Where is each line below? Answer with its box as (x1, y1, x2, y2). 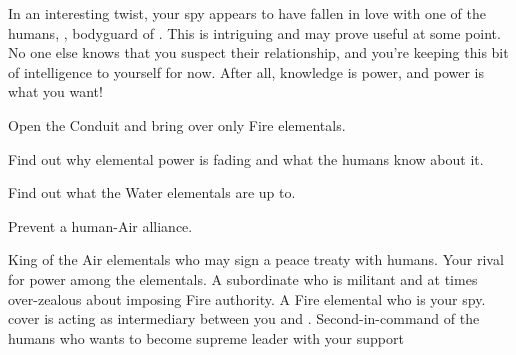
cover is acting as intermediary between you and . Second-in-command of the (8, 308, 480, 329)
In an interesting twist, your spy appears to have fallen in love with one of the (8, 3, 486, 23)
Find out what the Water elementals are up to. (8, 182, 296, 203)
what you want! (8, 81, 103, 102)
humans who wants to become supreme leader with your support (8, 327, 404, 348)
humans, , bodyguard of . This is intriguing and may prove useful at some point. (8, 22, 501, 43)
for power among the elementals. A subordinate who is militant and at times (8, 268, 478, 289)
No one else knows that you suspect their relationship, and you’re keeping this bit (8, 42, 509, 63)
